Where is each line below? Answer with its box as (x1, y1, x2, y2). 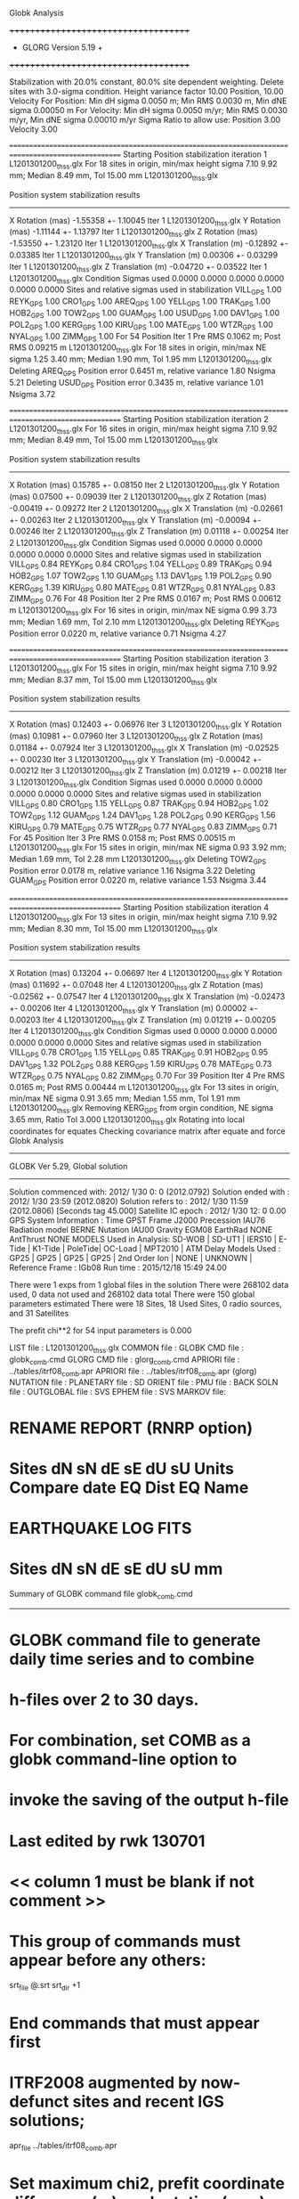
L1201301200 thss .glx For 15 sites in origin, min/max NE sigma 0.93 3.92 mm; (9, 842, 287, 855)
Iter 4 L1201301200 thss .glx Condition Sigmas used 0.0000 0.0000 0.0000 (9, 1026, 278, 1038)
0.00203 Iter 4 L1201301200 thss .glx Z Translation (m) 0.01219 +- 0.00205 (9, 1014, 277, 1027)
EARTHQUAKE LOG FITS (9, 1518, 192, 1538)
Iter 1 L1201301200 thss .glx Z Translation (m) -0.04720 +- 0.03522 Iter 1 (9, 261, 268, 274)
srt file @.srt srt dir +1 (9, 1979, 81, 1992)
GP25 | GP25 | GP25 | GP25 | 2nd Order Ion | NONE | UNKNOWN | (9, 1253, 253, 1264)
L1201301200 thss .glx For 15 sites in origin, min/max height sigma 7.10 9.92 (9, 663, 278, 675)
